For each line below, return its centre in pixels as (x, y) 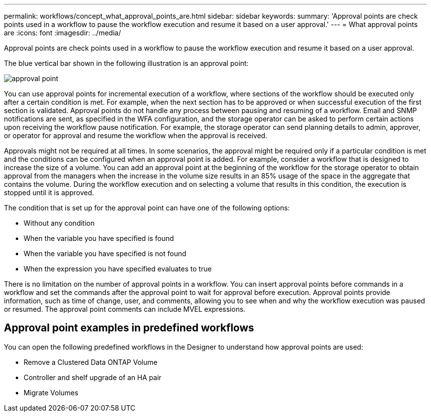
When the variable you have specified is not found (105, 253)
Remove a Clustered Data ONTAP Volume (91, 362)
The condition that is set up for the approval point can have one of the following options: (147, 208)
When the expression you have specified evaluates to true (118, 269)
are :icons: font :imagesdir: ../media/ (62, 33)
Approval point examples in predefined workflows (129, 328)
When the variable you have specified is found (99, 238)
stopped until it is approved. (49, 193)
